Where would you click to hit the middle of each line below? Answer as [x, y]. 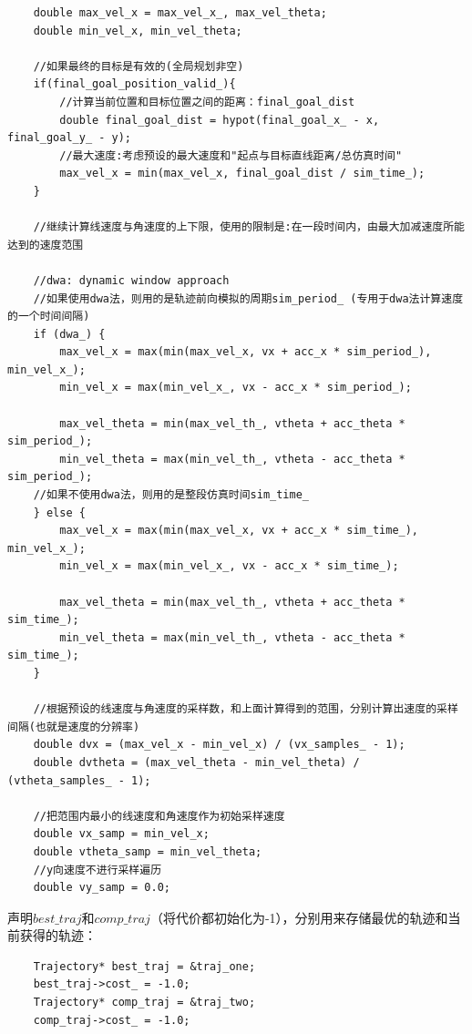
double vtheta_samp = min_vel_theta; [148, 851]
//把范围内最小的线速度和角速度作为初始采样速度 [159, 816]
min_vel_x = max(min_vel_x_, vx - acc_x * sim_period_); [236, 388]
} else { [59, 512]
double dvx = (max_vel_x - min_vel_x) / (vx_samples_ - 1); [219, 745]
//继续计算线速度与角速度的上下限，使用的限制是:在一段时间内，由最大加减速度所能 [249, 227]
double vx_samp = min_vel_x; [121, 834]
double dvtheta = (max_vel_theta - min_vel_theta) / [196, 762]
